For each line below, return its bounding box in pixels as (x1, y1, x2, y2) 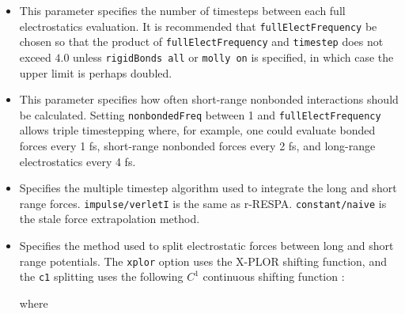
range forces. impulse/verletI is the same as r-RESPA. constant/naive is (19, 195, 387, 211)
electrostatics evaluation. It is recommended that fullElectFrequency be (19, 17, 377, 34)
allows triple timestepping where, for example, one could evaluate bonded (19, 122, 376, 138)
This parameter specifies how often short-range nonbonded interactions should (19, 91, 399, 108)
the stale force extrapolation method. (19, 210, 200, 227)
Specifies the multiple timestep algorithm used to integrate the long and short (19, 180, 397, 196)
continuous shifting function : (202, 268, 345, 285)
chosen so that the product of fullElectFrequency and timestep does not (19, 33, 384, 50)
